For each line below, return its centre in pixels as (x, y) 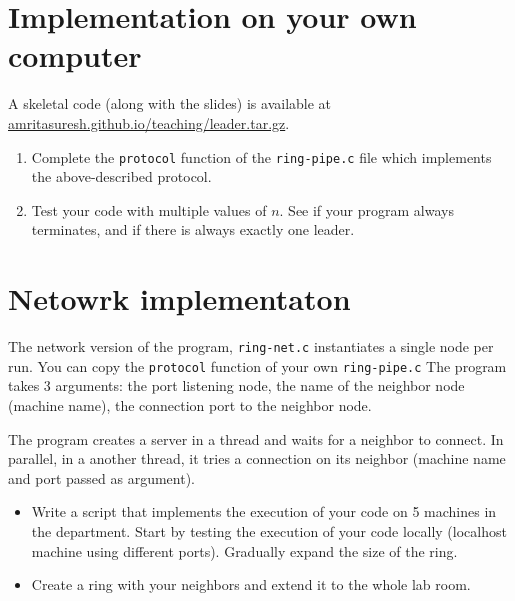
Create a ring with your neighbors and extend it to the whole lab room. (251, 584)
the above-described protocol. (121, 176)
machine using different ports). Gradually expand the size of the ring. (244, 550)
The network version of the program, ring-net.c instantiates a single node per (251, 346)
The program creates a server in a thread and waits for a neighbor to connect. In (256, 438)
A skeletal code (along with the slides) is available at (170, 103)
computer (75, 55)
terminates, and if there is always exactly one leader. (193, 229)
